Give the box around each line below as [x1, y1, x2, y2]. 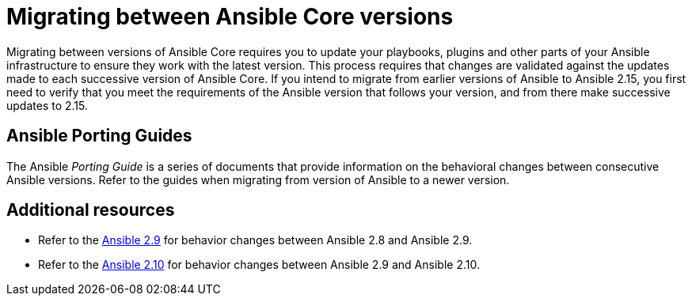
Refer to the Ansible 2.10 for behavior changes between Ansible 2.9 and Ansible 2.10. [38, 258, 480, 272]
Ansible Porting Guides [6, 126, 192, 146]
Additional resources [6, 200, 175, 221]
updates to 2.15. [6, 98, 89, 112]
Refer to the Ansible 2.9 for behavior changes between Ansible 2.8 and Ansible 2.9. [38, 233, 473, 247]
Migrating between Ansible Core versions [6, 3, 454, 30]
